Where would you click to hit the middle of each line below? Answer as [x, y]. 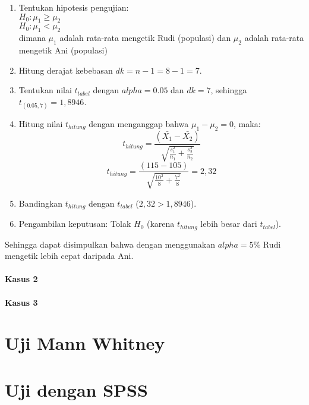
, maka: [247, 123]
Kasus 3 [21, 302]
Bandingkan [41, 203]
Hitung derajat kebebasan [66, 70]
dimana [32, 38]
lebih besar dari [229, 224]
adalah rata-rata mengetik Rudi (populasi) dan [145, 38]
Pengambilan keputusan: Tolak [75, 224]
